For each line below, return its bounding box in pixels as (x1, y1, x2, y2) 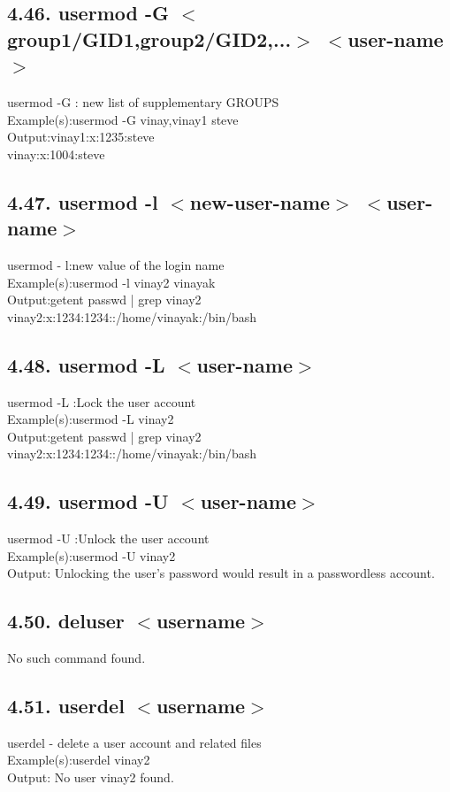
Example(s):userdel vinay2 (7, 750, 150, 769)
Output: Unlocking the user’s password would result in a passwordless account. (7, 564, 435, 582)
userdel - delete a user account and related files (7, 733, 262, 751)
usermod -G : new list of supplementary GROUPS (7, 92, 279, 111)
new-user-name (189, 188, 331, 215)
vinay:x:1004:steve (7, 144, 105, 163)
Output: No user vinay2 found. (7, 768, 174, 787)
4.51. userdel (7, 692, 125, 719)
